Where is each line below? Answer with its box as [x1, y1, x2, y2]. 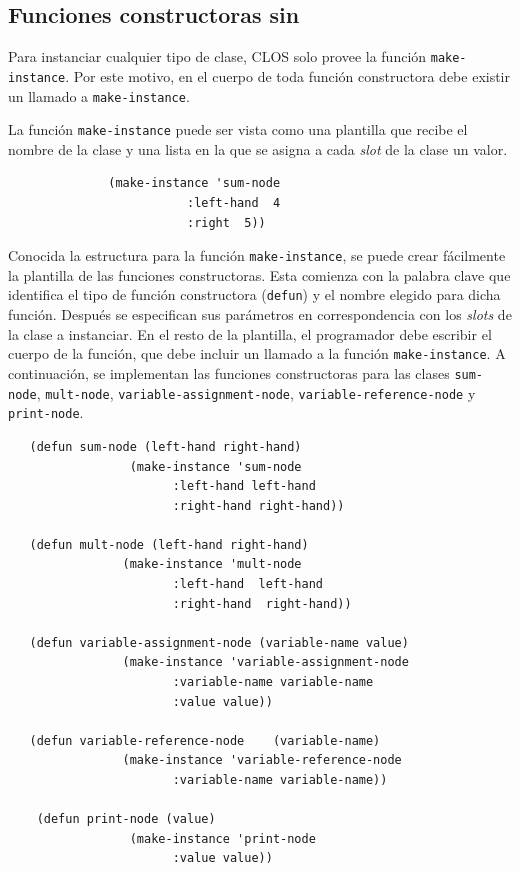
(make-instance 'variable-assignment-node [122, 655, 409, 670]
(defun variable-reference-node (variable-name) [29, 733, 381, 748]
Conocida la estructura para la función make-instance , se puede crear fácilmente [8, 245, 506, 266]
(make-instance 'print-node [129, 831, 316, 846]
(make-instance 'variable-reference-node [122, 753, 402, 768]
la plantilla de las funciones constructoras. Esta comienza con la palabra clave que [8, 264, 511, 285]
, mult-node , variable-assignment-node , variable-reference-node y [36, 382, 476, 403]
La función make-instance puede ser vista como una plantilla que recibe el [8, 119, 468, 140]
